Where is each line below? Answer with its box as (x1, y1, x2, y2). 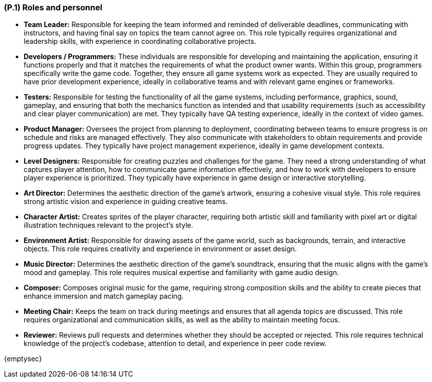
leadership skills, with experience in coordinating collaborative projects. (24, 37, 256, 46)
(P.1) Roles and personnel (4, 2, 103, 12)
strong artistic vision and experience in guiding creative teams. (24, 197, 228, 206)
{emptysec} (4, 354, 42, 363)
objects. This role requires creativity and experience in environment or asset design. (24, 244, 297, 253)
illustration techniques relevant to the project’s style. (24, 221, 193, 230)
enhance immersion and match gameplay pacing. (24, 292, 184, 301)
